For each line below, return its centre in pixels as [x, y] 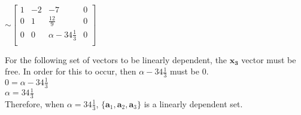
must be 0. [189, 71]
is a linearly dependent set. [193, 103]
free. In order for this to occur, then [71, 71]
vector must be [269, 59]
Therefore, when [35, 103]
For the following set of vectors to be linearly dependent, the [116, 59]
